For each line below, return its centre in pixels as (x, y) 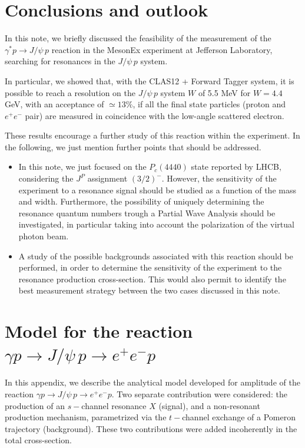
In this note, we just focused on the (82, 167)
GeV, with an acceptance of (54, 104)
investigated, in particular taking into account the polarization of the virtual (156, 224)
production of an (35, 405)
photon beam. (44, 236)
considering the (46, 178)
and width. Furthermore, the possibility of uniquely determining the (141, 201)
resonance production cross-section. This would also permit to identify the (152, 279)
